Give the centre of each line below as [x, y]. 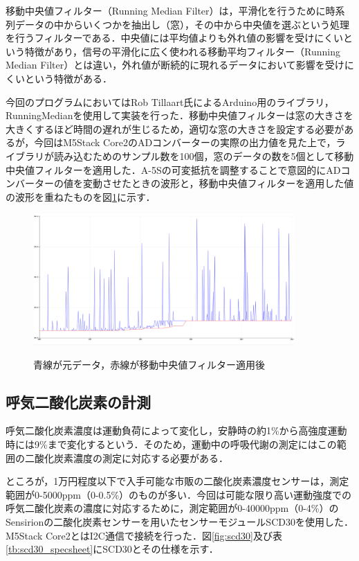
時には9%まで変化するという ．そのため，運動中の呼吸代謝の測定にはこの [171, 444]
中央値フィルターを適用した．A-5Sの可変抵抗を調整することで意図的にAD [173, 169]
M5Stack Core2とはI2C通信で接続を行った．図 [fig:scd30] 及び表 [144, 535]
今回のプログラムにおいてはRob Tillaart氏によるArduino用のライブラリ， [170, 101]
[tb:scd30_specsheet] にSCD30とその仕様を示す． [112, 549]
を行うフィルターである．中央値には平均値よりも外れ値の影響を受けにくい [174, 38]
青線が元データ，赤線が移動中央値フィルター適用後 [149, 364]
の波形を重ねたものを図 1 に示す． [81, 196]
